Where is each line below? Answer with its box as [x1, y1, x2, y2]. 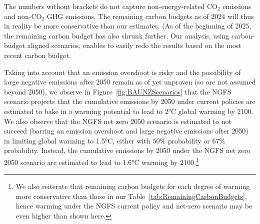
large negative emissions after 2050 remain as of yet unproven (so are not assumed [4, 76, 256, 87]
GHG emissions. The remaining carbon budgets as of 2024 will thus [46, 10, 254, 21]
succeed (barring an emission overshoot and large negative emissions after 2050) [4, 125, 248, 136]
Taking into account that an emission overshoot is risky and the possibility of [4, 66, 241, 77]
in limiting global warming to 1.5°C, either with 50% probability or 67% [4, 135, 225, 145]
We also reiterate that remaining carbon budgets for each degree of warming [15, 181, 250, 191]
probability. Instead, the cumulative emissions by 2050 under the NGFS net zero [4, 145, 250, 155]
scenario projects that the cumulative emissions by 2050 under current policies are [4, 96, 255, 106]
